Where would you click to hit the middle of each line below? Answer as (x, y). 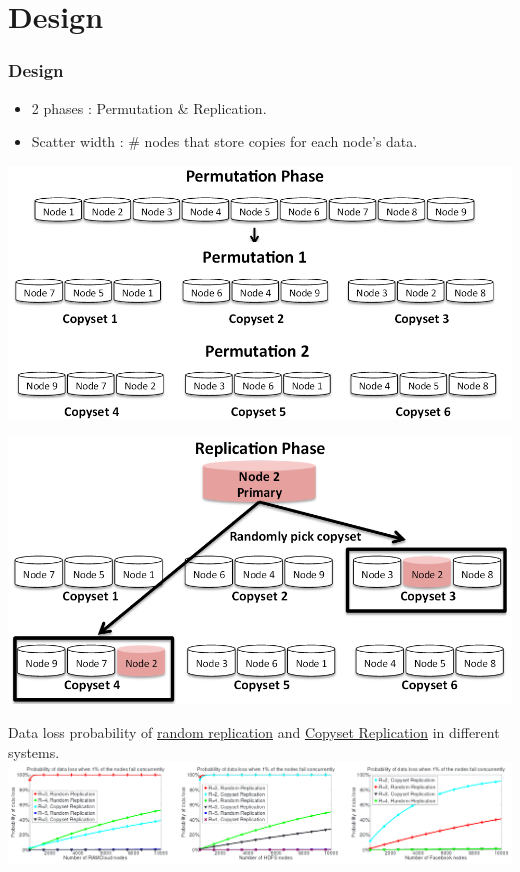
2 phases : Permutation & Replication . (149, 107)
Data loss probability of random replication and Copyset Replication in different (254, 732)
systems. (34, 751)
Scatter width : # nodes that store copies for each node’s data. (224, 141)
